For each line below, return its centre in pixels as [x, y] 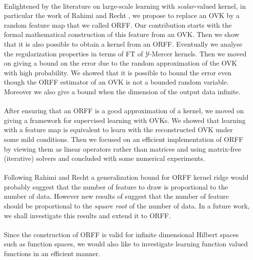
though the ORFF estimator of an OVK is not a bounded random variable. [116, 82]
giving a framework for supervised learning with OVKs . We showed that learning [125, 120]
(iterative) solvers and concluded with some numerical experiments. [105, 158]
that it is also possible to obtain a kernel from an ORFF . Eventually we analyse [123, 43]
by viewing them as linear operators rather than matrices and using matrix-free [123, 148]
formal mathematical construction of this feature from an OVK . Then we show [122, 34]
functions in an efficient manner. [52, 253]
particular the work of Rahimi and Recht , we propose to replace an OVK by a [122, 15]
